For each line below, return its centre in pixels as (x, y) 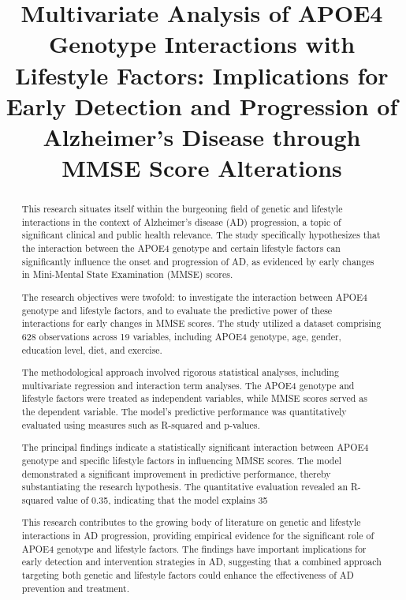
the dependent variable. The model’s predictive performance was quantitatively (184, 412)
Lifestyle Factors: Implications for (202, 75)
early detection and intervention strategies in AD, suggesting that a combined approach (201, 562)
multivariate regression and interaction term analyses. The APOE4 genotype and (188, 385)
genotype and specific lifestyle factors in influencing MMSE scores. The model (181, 460)
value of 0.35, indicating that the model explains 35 (162, 499)
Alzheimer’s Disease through (202, 136)
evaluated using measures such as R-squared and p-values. (141, 424)
